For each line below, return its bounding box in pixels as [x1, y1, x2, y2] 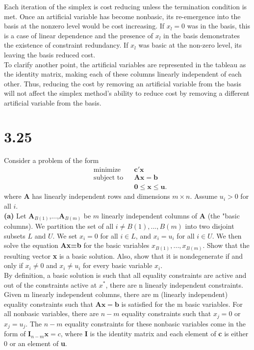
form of [4, 328, 26, 339]
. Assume [190, 191, 218, 201]
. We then [212, 230, 242, 241]
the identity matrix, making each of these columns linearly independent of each [4, 69, 242, 79]
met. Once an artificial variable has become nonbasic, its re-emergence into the [4, 11, 241, 21]
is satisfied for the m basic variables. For [121, 298, 243, 309]
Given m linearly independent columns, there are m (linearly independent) [4, 289, 228, 299]
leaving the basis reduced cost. [4, 49, 96, 59]
